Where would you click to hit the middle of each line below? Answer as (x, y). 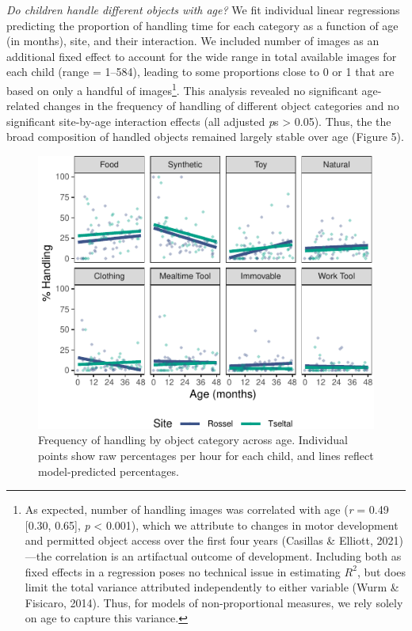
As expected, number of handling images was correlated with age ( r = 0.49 (207, 509)
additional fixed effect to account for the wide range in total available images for (202, 56)
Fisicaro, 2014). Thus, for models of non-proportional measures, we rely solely (214, 602)
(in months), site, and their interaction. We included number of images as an (193, 41)
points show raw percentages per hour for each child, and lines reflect (206, 455)
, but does (381, 571)
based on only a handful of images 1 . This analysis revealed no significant (182, 89)
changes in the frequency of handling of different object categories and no (221, 106)
